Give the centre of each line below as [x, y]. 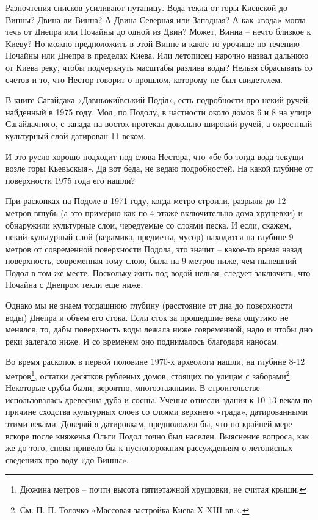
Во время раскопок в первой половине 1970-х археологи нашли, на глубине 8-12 [155, 361]
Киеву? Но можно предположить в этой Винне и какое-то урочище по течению [153, 43]
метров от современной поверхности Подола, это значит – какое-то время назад [154, 248]
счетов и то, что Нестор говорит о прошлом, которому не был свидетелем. [144, 79]
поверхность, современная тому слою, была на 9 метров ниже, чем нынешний [151, 261]
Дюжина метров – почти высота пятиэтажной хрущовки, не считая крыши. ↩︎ [163, 489]
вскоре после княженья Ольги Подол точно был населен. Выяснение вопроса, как [157, 435]
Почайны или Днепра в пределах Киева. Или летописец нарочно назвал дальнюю [157, 55]
